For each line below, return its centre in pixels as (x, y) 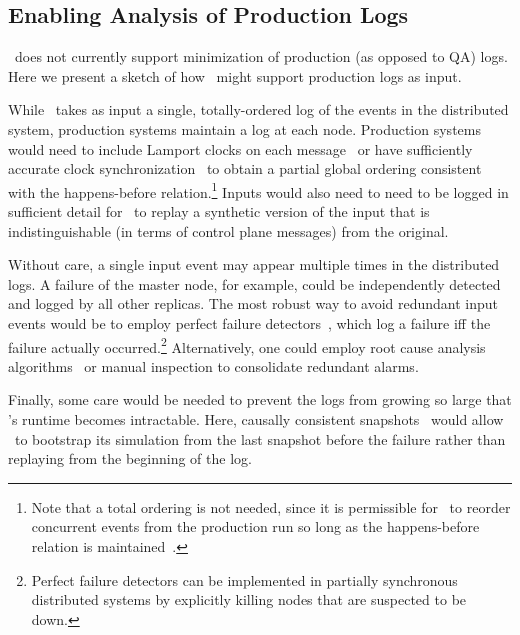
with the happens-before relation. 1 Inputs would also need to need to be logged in (258, 190)
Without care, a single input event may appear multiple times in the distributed (254, 264)
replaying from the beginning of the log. (130, 458)
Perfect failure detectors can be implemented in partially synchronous (244, 579)
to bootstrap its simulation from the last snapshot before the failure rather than (260, 438)
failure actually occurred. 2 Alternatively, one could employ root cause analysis (247, 345)
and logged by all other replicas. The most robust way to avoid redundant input (253, 303)
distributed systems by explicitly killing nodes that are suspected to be (249, 599)
